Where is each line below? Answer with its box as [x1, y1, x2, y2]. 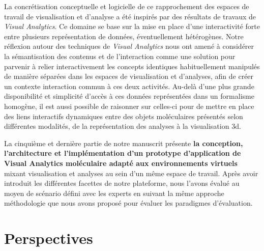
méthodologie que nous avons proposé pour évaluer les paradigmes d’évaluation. [4, 198, 253, 208]
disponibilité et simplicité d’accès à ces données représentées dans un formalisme [4, 91, 254, 101]
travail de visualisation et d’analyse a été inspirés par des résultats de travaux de [4, 11, 256, 21]
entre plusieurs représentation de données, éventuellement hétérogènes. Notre [4, 31, 244, 41]
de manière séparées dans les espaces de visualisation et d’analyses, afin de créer [4, 71, 254, 81]
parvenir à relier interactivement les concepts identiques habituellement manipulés [4, 61, 260, 71]
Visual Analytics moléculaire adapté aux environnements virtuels [4, 157, 238, 168]
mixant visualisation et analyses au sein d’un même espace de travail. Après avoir [4, 168, 258, 178]
